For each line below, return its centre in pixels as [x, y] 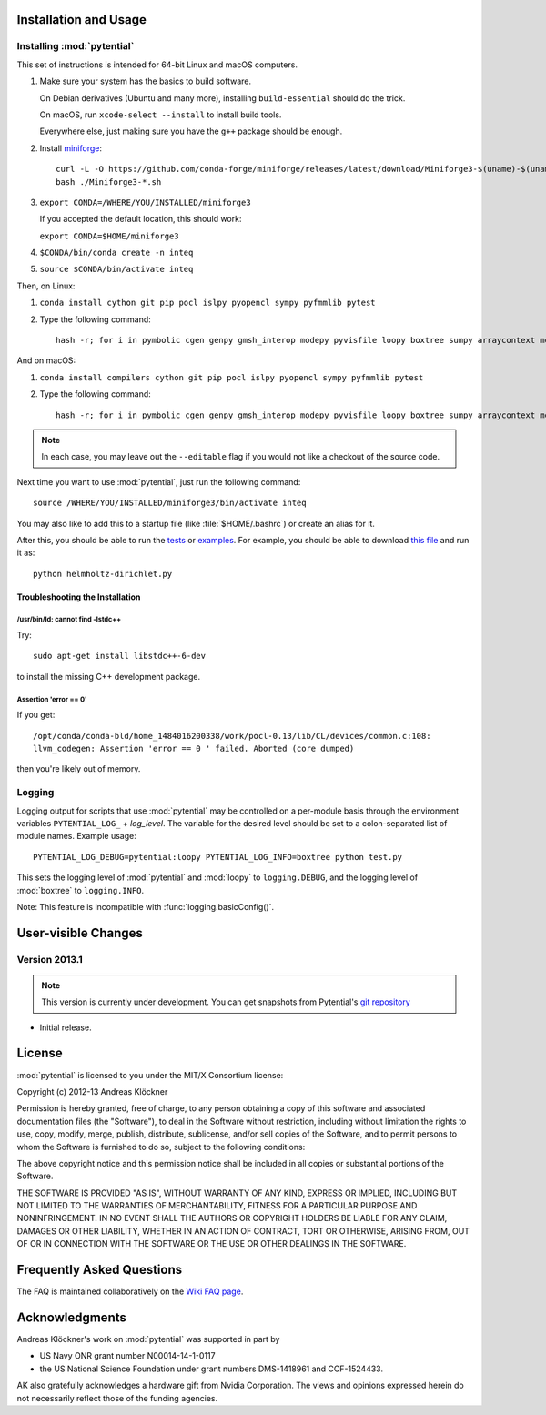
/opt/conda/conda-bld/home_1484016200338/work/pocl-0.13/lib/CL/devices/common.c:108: [232, 736]
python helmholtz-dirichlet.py [103, 574]
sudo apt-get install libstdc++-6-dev [120, 656]
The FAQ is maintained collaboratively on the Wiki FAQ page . [130, 1291]
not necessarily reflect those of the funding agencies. [117, 1398]
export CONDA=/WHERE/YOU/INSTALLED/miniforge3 [145, 202]
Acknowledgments [72, 1317]
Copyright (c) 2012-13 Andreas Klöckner [92, 1091]
